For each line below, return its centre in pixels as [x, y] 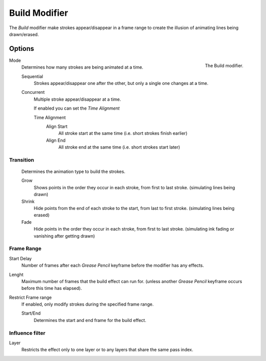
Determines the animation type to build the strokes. [73, 172]
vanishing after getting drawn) [65, 236]
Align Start [57, 126]
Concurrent [33, 92]
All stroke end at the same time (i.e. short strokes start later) [119, 147]
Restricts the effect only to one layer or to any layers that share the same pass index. [107, 350]
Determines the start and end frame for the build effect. [90, 320]
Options [22, 49]
